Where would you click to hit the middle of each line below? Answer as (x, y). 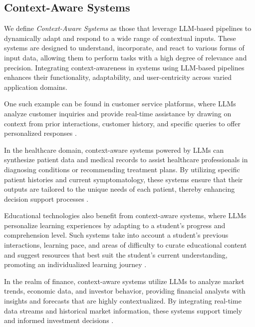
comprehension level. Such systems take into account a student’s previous (116, 235)
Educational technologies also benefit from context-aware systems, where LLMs (125, 215)
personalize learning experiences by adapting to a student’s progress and (115, 225)
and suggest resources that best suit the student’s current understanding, (116, 254)
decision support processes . (46, 198)
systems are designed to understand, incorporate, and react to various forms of (124, 48)
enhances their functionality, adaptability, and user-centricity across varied (118, 77)
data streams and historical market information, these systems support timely (123, 310)
